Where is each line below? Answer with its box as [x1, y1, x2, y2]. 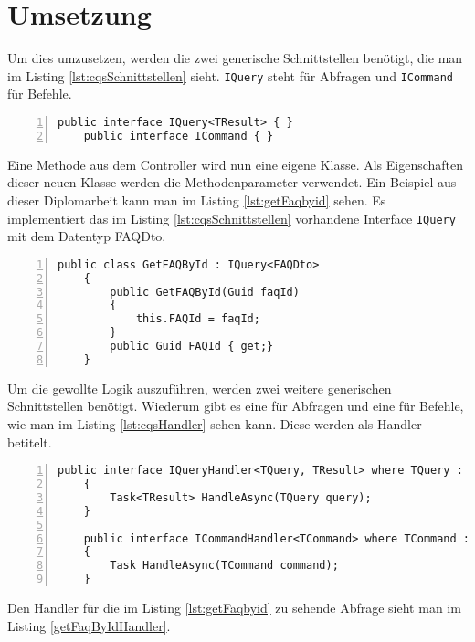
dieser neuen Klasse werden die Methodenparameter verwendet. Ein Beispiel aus [7, 173, 457, 192]
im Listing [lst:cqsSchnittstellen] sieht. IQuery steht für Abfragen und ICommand [7, 66, 453, 85]
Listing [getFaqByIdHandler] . [7, 616, 171, 635]
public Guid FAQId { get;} [110, 340, 274, 353]
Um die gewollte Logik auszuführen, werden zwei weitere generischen [7, 378, 392, 397]
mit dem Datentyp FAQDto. [7, 226, 166, 246]
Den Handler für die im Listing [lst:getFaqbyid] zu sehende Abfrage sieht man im [7, 598, 461, 616]
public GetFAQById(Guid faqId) [110, 285, 300, 299]
